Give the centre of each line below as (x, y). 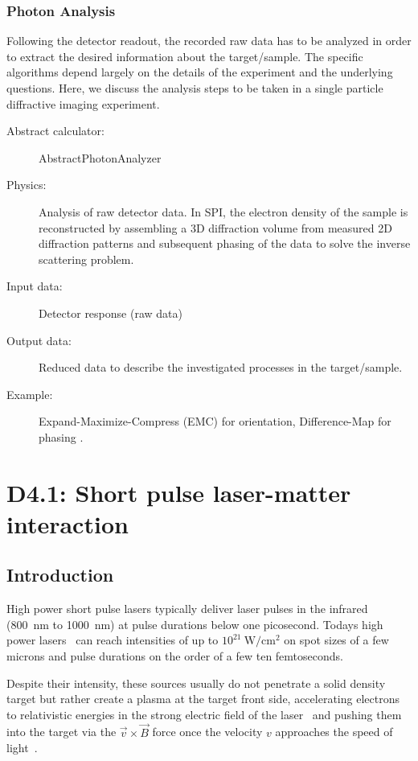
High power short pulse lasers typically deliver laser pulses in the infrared (187, 609)
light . (22, 748)
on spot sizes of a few (336, 640)
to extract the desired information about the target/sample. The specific (185, 56)
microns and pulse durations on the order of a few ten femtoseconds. (175, 656)
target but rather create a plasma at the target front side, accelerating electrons (203, 699)
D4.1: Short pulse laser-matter (179, 492)
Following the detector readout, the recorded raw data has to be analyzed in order (209, 41)
